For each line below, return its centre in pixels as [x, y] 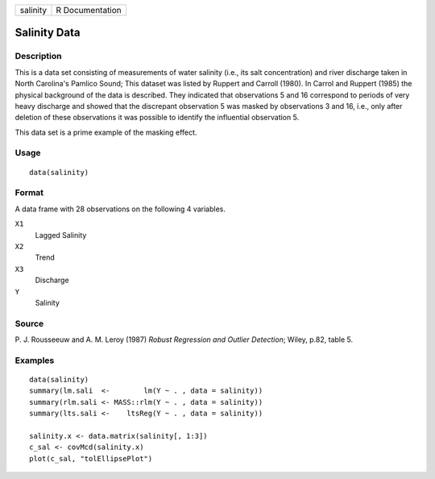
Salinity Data [48, 33]
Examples [35, 360]
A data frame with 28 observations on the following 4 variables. [120, 209]
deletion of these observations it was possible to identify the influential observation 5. [157, 118]
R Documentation [89, 10]
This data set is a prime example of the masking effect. [106, 132]
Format [29, 193]
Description [38, 56]
